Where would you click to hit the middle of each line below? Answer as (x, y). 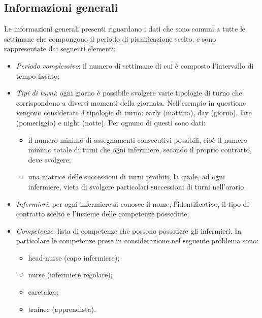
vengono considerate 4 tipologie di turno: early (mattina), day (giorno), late (134, 113)
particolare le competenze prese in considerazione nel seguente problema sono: (137, 241)
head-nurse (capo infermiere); (74, 257)
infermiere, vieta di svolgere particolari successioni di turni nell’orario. (137, 186)
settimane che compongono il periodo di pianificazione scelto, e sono (110, 38)
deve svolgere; (50, 159)
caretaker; (43, 292)
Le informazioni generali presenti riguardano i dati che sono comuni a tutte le (125, 29)
